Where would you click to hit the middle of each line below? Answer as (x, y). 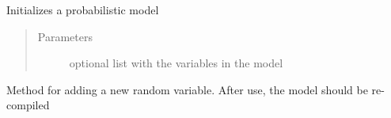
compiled (28, 105)
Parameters (65, 36)
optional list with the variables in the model (176, 63)
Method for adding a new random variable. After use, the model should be (187, 89)
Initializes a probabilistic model (83, 10)
